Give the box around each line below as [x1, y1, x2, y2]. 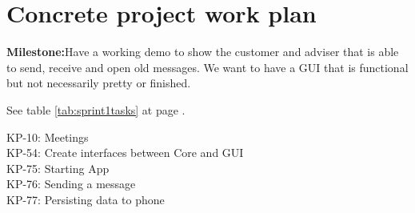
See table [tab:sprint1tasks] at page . [6, 101, 186, 118]
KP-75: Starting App [6, 159, 110, 176]
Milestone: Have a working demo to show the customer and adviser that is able [6, 43, 399, 60]
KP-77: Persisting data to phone [6, 191, 165, 207]
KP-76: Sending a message [6, 175, 136, 192]
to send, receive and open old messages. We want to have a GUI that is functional [6, 58, 409, 75]
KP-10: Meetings [6, 128, 89, 145]
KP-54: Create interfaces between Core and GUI [6, 144, 244, 161]
